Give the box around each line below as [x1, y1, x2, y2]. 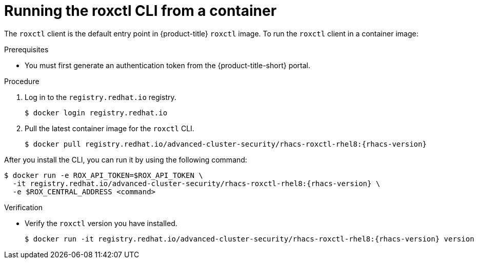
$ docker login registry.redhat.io [25, 108, 168, 117]
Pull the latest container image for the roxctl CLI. [25, 124, 194, 133]
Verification [4, 203, 43, 212]
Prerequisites [4, 45, 49, 54]
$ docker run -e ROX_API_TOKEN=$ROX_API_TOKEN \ [4, 171, 203, 179]
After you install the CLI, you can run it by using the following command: [4, 155, 247, 164]
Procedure [4, 76, 39, 86]
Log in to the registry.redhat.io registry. [25, 92, 176, 102]
